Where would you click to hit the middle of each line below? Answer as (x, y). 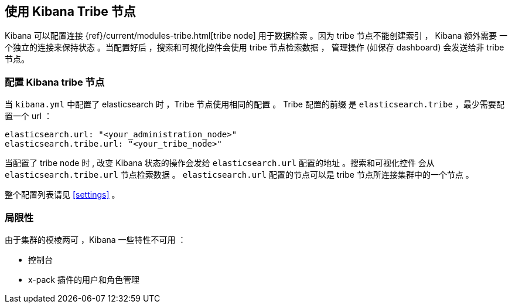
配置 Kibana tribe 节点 (55, 82)
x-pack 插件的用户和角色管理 (84, 279)
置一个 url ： (29, 116)
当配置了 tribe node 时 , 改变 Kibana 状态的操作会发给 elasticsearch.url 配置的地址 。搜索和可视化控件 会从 (220, 163)
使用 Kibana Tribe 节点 (70, 11)
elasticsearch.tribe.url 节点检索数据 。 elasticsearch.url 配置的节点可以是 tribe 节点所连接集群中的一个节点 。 (239, 175)
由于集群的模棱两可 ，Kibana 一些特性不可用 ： (95, 239)
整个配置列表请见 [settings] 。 (62, 195)
